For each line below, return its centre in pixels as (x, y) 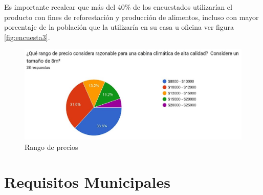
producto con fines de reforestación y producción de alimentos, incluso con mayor (131, 17)
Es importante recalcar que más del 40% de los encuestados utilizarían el (118, 7)
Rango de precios (51, 147)
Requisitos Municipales (87, 182)
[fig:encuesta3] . (27, 37)
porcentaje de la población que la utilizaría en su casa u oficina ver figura (119, 27)
